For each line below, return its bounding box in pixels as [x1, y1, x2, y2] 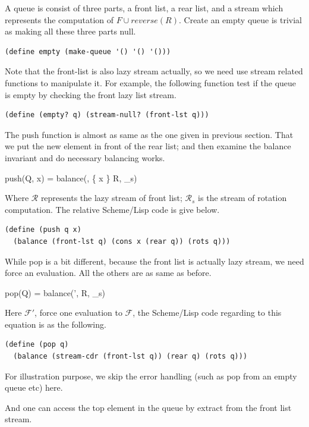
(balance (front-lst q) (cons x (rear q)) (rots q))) [13, 237, 231, 246]
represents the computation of [5, 13, 114, 26]
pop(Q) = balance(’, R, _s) [5, 286, 106, 299]
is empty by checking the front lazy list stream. [5, 88, 176, 101]
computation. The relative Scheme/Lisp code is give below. [5, 203, 220, 215]
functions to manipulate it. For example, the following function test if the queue [5, 76, 297, 89]
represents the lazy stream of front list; [40, 191, 182, 204]
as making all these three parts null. [5, 25, 136, 37]
